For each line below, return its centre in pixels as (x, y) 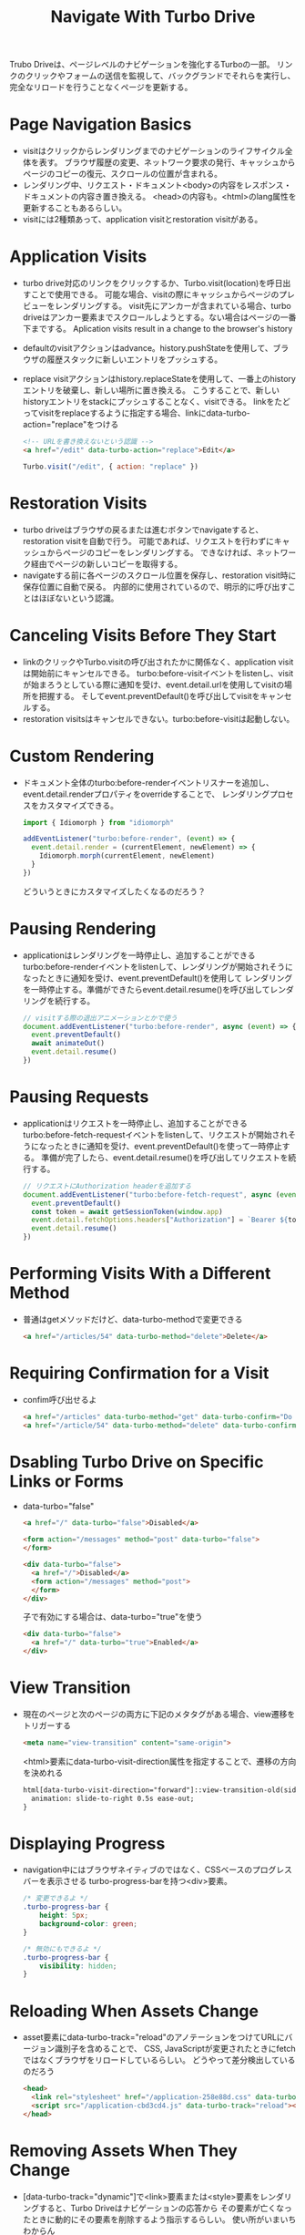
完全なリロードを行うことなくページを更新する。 (101, 88)
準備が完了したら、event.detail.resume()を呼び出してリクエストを (164, 1157)
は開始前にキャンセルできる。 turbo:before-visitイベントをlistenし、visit (158, 673)
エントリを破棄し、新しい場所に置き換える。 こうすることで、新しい (151, 390)
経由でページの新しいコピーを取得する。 (107, 563)
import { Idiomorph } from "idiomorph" (98, 822)
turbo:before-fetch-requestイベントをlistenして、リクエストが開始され (155, 1134)
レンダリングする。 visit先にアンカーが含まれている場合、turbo (173, 306)
